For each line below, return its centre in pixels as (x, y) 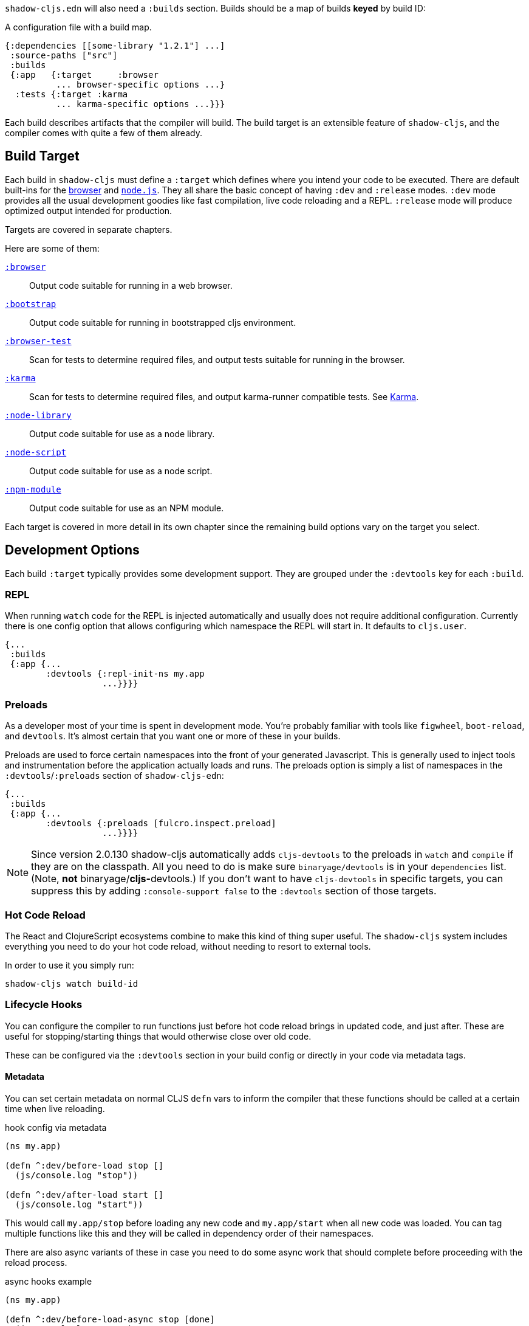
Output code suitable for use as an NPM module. (127, 508)
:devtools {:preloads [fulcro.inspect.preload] (161, 824)
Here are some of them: (52, 248)
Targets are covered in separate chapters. (89, 229)
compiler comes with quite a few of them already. (104, 133)
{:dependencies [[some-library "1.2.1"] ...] (115, 46)
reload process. (36, 1262)
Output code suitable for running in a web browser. (131, 285)
